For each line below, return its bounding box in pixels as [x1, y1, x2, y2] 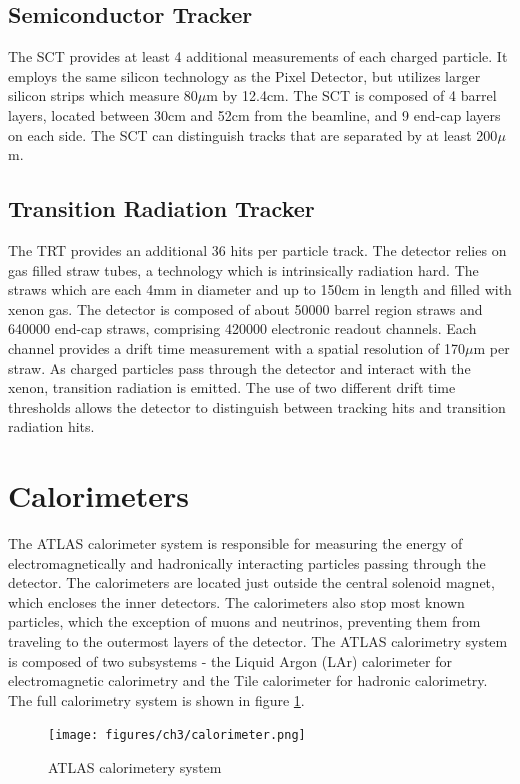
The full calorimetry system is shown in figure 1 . [8, 689, 305, 710]
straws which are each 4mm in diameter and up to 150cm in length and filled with [8, 279, 512, 300]
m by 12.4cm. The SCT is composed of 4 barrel [206, 85, 497, 106]
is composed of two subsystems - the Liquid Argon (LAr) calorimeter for [8, 650, 452, 671]
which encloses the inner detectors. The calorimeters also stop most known [8, 591, 465, 612]
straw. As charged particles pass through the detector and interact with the [8, 357, 471, 378]
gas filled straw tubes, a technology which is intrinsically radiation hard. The [8, 259, 479, 280]
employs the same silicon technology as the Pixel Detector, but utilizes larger [8, 65, 481, 86]
